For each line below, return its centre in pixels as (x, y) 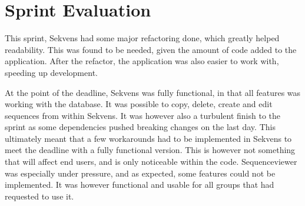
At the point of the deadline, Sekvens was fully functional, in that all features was (153, 92)
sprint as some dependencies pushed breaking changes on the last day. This (140, 127)
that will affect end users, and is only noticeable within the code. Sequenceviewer (151, 162)
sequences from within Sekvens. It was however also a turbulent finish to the (142, 115)
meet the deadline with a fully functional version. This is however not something (150, 150)
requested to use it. (39, 196)
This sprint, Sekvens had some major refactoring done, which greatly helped (142, 38)
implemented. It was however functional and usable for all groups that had (140, 185)
